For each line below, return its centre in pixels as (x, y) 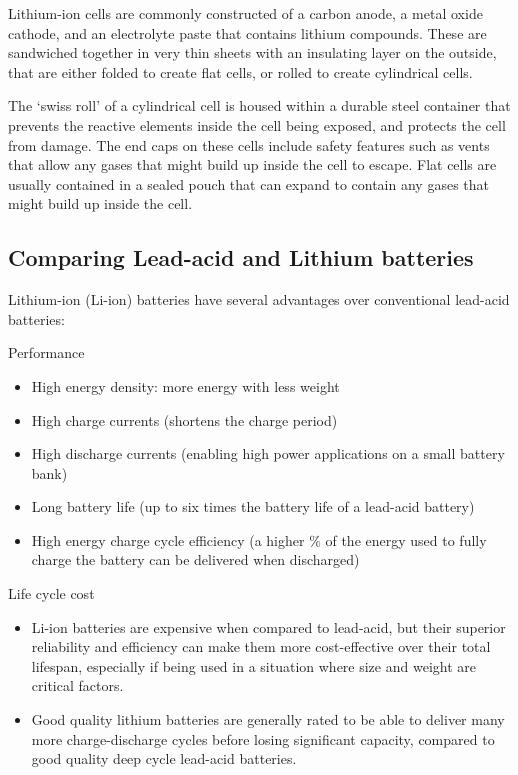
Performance (46, 352)
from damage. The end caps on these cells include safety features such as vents (249, 144)
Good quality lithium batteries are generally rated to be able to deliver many (268, 719)
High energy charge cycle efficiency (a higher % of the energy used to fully (259, 539)
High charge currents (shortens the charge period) (184, 419)
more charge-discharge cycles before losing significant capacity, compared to (263, 738)
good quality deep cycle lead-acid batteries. (164, 758)
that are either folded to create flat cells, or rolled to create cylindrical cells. (240, 71)
